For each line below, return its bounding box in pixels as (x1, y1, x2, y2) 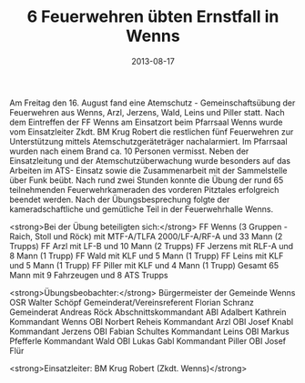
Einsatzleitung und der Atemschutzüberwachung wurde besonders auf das (9, 155, 291, 166)
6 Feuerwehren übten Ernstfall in (26, 6, 280, 27)
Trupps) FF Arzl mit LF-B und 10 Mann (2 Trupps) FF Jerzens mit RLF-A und (9, 240, 294, 251)
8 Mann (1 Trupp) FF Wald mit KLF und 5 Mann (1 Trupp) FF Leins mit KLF (9, 250, 284, 261)
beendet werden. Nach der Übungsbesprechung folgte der (9, 194, 230, 205)
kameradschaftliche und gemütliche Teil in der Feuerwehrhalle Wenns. (9, 203, 274, 215)
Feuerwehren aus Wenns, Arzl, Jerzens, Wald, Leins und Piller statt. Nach (9, 106, 285, 117)
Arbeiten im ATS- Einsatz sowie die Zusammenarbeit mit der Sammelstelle (9, 165, 288, 176)
